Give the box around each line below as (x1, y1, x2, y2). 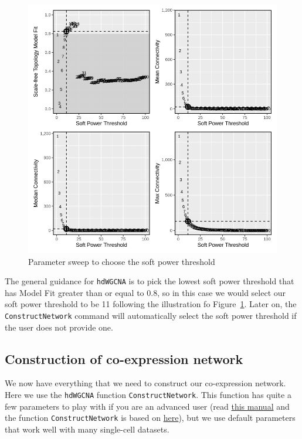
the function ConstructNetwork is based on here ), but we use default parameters (5, 411, 296, 424)
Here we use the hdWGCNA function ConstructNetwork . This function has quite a (5, 389, 291, 401)
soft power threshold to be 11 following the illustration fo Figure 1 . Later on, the (5, 298, 297, 310)
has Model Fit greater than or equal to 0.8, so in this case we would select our (5, 286, 286, 298)
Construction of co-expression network (5, 349, 243, 367)
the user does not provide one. (5, 321, 113, 333)
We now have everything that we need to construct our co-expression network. (5, 377, 286, 389)
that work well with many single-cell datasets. (5, 423, 169, 435)
